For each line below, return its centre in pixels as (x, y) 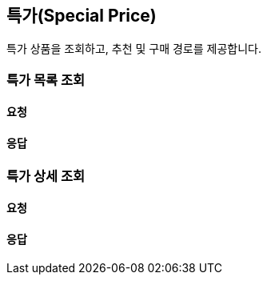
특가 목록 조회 (46, 80)
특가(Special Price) (82, 16)
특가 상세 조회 (46, 176)
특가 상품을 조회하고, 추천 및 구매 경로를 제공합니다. (134, 49)
